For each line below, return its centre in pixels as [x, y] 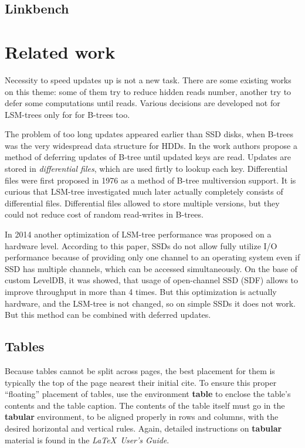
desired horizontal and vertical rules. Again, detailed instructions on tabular [143, 428]
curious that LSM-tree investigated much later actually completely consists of [144, 191]
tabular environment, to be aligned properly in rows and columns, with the [142, 417]
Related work [60, 51]
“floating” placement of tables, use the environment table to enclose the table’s [148, 394]
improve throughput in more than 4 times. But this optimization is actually [141, 291]
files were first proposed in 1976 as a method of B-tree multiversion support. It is [150, 180]
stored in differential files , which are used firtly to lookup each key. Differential [146, 169]
